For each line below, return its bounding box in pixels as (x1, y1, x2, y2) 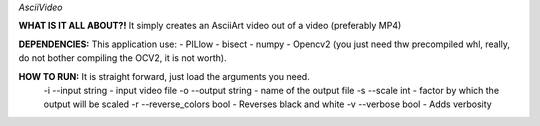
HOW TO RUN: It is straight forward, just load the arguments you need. (18, 70, 310, 82)
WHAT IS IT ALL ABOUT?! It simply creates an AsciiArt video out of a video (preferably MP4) (18, 20, 402, 32)
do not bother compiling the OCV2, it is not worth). (18, 52, 227, 64)
